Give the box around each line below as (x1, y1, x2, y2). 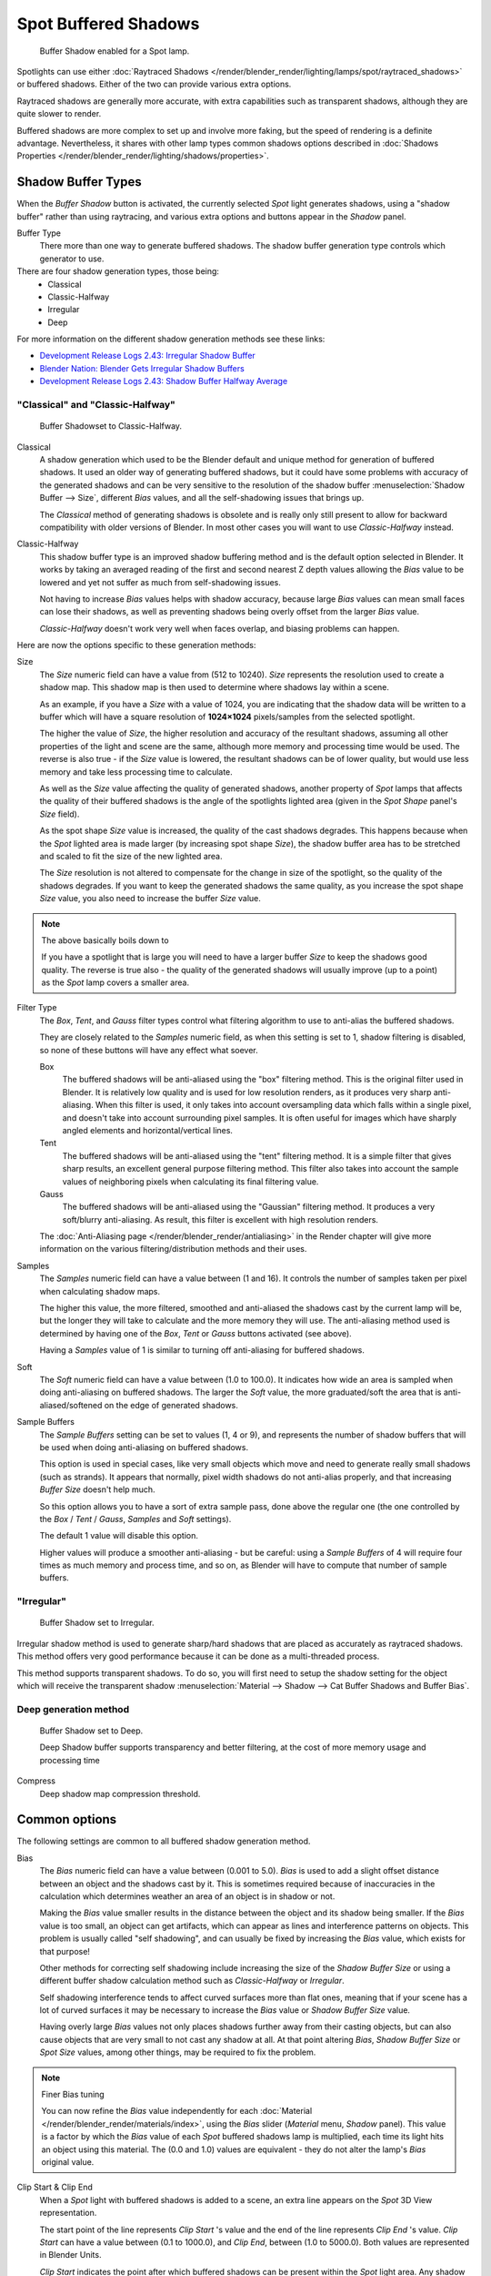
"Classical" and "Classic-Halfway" (16, 399, 176, 412)
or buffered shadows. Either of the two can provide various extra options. (16, 78, 292, 90)
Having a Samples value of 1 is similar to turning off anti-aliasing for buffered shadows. (39, 1345, 366, 1356)
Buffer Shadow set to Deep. (39, 1725, 144, 1736)
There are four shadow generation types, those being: (16, 266, 220, 277)
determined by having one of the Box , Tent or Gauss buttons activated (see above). (39, 1327, 352, 1338)
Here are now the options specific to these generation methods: (16, 640, 256, 651)
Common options (16, 1812, 117, 1827)
